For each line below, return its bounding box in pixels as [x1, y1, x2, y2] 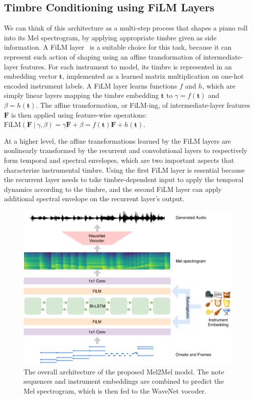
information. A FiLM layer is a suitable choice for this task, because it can [4, 42, 232, 52]
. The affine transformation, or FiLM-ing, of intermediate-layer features [36, 99, 251, 110]
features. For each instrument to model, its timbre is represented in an [20, 61, 232, 71]
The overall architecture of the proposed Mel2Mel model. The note [24, 366, 224, 376]
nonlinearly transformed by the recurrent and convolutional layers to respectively [4, 145, 248, 155]
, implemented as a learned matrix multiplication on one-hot [62, 71, 244, 81]
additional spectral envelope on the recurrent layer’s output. [4, 193, 184, 204]
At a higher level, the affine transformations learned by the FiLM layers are [4, 135, 231, 146]
